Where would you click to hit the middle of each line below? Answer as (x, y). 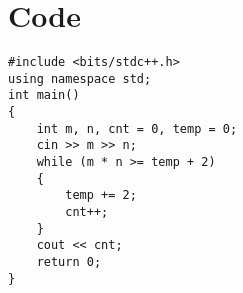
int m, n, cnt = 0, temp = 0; (137, 128)
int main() (44, 95)
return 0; (69, 262)
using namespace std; (80, 78)
